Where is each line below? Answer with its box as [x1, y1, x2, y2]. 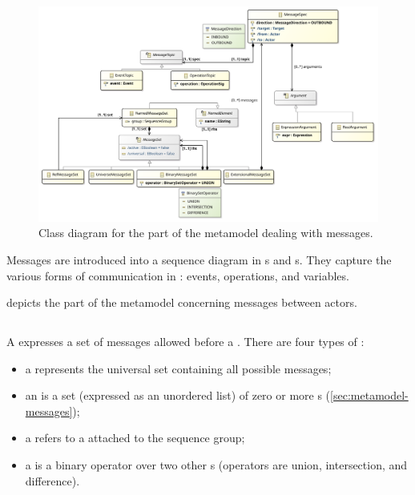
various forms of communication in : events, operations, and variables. [6, 267, 349, 284]
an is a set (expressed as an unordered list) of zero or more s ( [25, 387, 331, 404]
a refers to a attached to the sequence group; [25, 429, 245, 446]
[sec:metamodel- [330, 387, 409, 404]
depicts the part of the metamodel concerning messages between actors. [6, 294, 357, 311]
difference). [25, 472, 80, 489]
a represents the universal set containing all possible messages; [25, 360, 332, 376]
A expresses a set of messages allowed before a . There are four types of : [6, 333, 365, 350]
